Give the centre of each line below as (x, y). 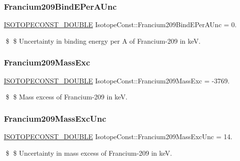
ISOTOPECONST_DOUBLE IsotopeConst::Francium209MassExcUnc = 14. (118, 137)
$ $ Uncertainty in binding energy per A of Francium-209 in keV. (103, 40)
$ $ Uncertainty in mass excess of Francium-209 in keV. (89, 153)
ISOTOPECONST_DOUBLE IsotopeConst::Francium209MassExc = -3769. (117, 80)
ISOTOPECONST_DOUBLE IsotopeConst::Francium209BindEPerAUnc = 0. (120, 24)
